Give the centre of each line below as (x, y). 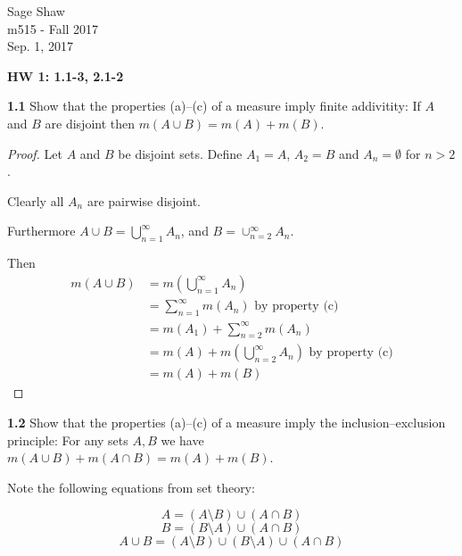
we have (182, 440)
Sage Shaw (36, 11)
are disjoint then (90, 123)
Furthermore (41, 231)
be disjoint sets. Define (180, 153)
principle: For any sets (68, 440)
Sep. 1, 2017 (40, 46)
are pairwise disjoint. (144, 200)
